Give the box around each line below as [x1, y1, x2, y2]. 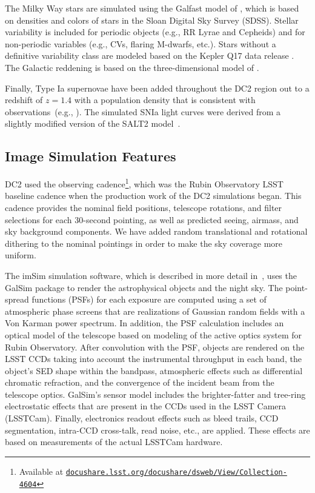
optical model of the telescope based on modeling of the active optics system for [5, 328, 302, 341]
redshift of [5, 93, 43, 106]
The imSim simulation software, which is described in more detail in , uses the [5, 269, 297, 281]
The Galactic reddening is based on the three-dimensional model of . [5, 61, 259, 73]
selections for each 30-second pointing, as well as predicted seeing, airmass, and [5, 213, 299, 226]
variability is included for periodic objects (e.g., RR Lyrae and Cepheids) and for [5, 25, 305, 38]
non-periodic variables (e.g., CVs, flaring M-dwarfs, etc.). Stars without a [5, 37, 276, 50]
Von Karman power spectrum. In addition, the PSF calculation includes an [5, 317, 284, 329]
